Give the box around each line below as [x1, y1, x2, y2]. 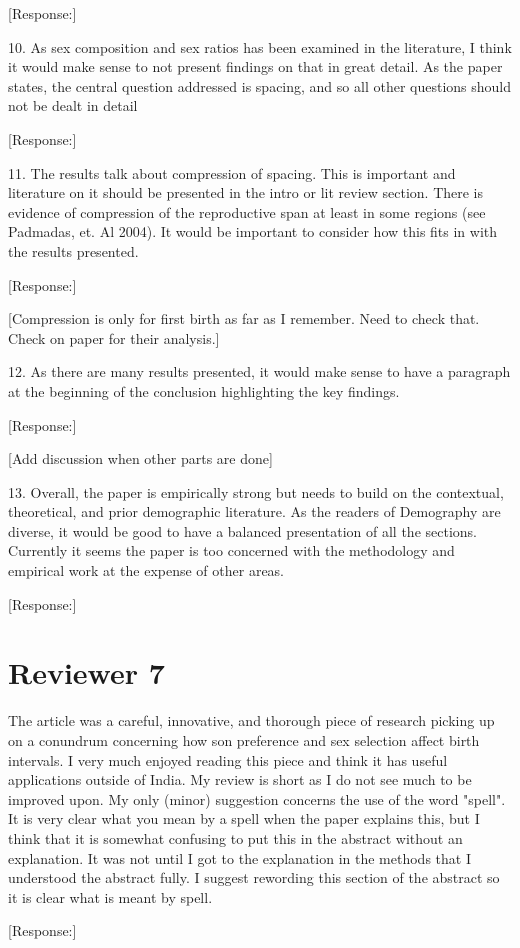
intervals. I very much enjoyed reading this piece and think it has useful [8, 749, 448, 770]
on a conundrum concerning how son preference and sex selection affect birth [8, 729, 480, 750]
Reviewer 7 [8, 652, 165, 693]
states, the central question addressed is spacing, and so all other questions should [8, 75, 512, 96]
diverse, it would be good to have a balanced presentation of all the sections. [8, 520, 477, 541]
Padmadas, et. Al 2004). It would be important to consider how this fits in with [8, 221, 498, 242]
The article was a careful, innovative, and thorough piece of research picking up [8, 710, 495, 731]
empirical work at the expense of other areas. [8, 560, 285, 581]
